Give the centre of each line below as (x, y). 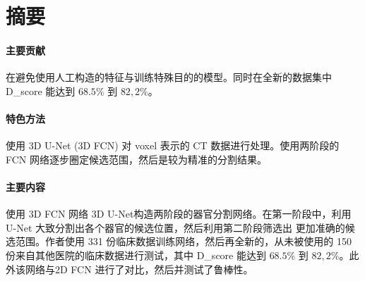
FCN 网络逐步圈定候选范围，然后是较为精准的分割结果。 (137, 159)
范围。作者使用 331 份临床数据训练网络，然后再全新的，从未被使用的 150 (183, 241)
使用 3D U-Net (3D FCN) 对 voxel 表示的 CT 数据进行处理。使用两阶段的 (173, 145)
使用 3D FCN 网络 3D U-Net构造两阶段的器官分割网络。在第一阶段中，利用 (179, 214)
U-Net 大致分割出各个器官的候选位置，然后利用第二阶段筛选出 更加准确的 (175, 227)
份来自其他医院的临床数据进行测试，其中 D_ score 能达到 (136, 255)
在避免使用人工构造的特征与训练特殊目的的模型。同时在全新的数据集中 (169, 77)
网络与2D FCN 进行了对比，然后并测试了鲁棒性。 (139, 269)
